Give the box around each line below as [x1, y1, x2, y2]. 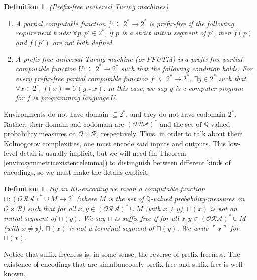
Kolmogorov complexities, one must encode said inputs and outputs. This [4, 138, 226, 148]
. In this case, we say [103, 83, 167, 93]
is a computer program [175, 83, 243, 93]
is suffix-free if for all [114, 213, 179, 223]
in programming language [33, 92, 109, 102]
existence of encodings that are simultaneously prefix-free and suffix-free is [4, 258, 229, 269]
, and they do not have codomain [126, 109, 226, 119]
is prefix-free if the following [149, 18, 234, 28]
